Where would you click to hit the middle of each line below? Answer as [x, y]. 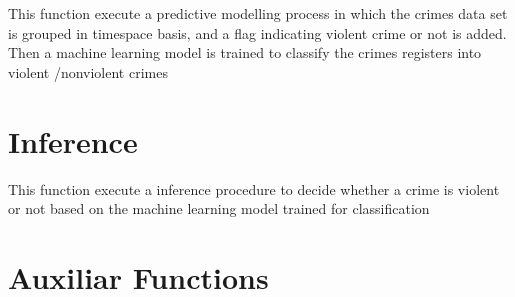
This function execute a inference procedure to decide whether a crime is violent [254, 188]
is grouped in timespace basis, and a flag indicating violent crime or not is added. [257, 32]
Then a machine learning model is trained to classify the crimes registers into [245, 52]
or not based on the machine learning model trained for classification [219, 208]
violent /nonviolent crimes [88, 71]
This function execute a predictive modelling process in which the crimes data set [258, 13]
